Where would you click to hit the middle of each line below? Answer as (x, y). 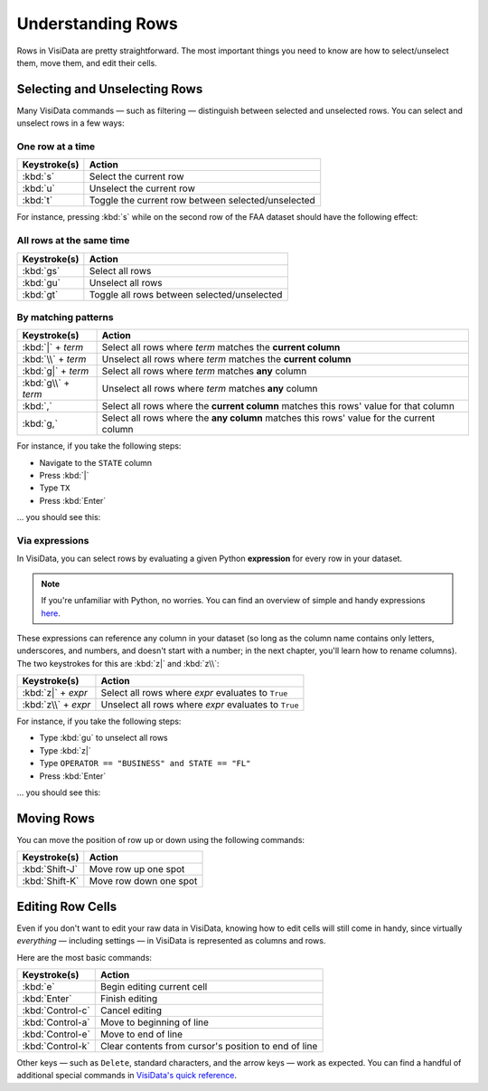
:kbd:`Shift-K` (51, 881)
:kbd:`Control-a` (56, 1022)
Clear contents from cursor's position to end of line (209, 1047)
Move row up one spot (137, 869)
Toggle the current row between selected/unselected (202, 201)
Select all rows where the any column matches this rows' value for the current (268, 418)
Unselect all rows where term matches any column (210, 389)
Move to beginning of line (155, 1022)
